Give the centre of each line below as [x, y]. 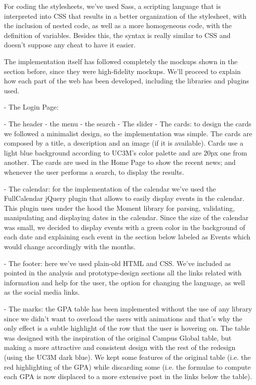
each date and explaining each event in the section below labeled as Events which [127, 237]
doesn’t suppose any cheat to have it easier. [70, 45]
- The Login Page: [31, 107]
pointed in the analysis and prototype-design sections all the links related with [123, 273]
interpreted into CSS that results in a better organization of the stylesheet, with [125, 16]
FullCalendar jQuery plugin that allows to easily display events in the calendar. [124, 198]
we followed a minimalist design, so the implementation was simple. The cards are [128, 133]
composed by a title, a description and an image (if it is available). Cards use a [124, 143]
